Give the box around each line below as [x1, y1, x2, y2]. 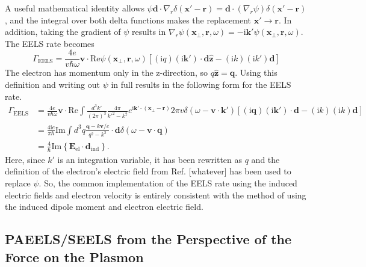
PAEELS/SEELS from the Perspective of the [5, 230, 292, 248]
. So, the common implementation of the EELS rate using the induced [39, 176, 297, 189]
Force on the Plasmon [5, 247, 144, 266]
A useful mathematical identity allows [5, 2, 144, 14]
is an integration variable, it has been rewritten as [57, 153, 243, 165]
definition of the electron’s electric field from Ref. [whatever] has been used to [5, 165, 291, 177]
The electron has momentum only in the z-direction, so [5, 66, 208, 79]
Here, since [5, 153, 45, 165]
